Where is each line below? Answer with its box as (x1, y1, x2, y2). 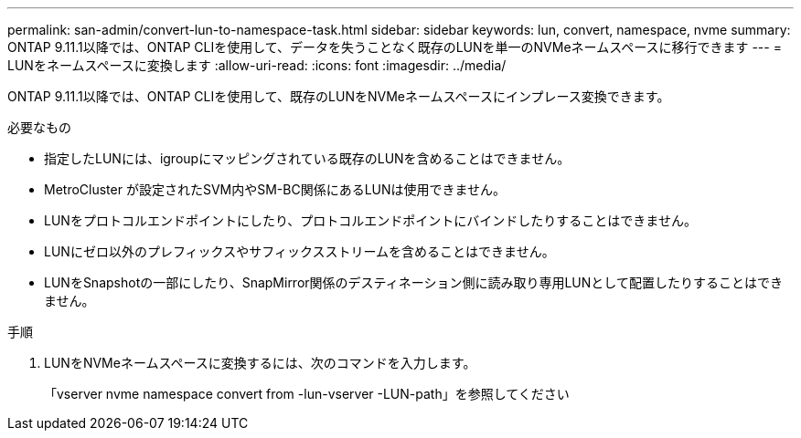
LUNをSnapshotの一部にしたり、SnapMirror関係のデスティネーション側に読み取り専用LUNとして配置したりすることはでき (44, 275, 783, 290)
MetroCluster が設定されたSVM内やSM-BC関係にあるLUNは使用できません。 (44, 182, 507, 197)
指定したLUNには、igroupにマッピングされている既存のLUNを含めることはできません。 (44, 151, 571, 166)
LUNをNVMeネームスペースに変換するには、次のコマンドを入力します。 (44, 355, 476, 370)
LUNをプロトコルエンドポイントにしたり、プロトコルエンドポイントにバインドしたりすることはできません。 (44, 213, 697, 228)
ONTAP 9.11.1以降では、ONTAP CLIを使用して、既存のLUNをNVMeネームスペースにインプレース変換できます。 (7, 89, 670, 104)
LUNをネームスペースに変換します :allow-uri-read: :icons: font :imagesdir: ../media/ (7, 57, 507, 73)
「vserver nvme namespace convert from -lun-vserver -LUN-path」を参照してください (44, 386, 570, 401)
